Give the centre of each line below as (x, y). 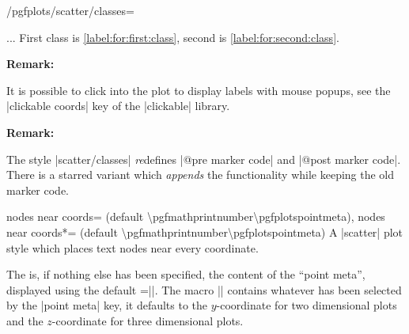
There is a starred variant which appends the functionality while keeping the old (201, 175)
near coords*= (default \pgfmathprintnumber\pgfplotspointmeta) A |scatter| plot (205, 232)
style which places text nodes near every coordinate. (133, 247)
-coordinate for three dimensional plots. (148, 320)
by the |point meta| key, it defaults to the (107, 305)
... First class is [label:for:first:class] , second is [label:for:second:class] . (173, 37)
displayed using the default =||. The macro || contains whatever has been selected (204, 289)
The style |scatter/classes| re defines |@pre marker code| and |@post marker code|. (204, 159)
